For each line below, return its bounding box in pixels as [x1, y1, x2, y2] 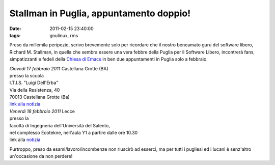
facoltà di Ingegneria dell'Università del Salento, [9, 122, 111, 128]
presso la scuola [9, 72, 44, 78]
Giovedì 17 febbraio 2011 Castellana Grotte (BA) [9, 65, 109, 71]
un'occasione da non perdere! [9, 153, 73, 159]
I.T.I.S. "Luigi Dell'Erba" [9, 79, 59, 86]
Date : [9, 25, 21, 32]
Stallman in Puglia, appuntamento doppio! [9, 8, 191, 19]
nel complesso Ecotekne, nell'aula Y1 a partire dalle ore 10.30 [9, 130, 138, 136]
